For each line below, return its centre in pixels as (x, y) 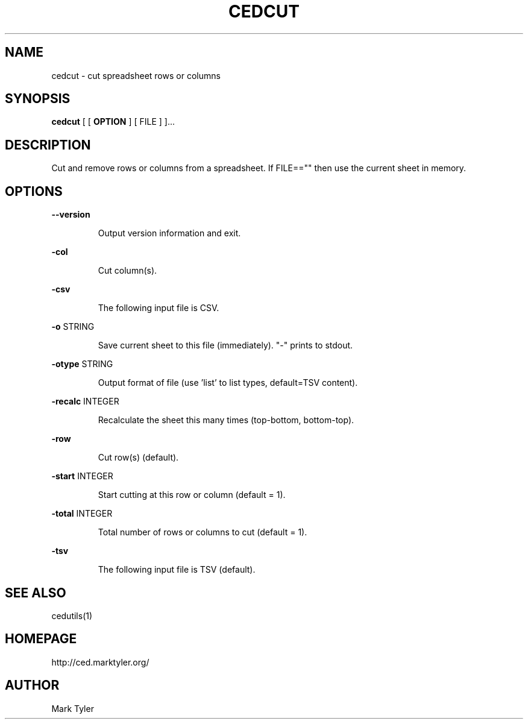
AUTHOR (32, 685)
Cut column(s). (127, 271)
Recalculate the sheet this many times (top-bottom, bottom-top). (226, 420)
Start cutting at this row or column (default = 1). (192, 495)
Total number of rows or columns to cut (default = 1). (203, 532)
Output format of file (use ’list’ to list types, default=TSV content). (228, 383)
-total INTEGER (82, 514)
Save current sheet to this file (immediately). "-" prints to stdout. (225, 345)
